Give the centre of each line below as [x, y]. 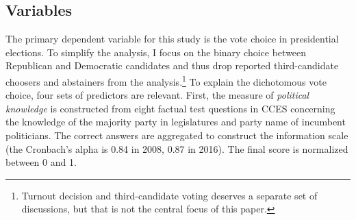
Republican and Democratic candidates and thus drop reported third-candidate [172, 65]
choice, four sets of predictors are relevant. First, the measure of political [157, 95]
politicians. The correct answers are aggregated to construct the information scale [177, 135]
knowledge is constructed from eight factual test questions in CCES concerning [170, 108]
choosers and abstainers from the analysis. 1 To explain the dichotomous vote [166, 80]
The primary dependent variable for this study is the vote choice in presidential [172, 39]
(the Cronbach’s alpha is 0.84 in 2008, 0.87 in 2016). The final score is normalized [177, 148]
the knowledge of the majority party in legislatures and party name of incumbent [176, 122]
